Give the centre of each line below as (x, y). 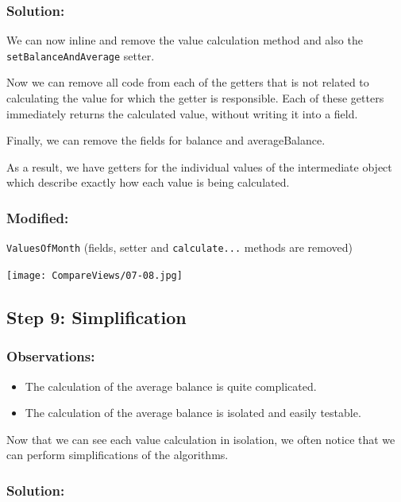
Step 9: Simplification (96, 317)
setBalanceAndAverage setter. (81, 55)
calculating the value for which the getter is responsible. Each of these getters (195, 98)
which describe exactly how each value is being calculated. (148, 182)
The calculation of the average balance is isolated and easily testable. (193, 413)
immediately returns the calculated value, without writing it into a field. (182, 113)
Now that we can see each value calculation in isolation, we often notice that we (201, 439)
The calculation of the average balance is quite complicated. (171, 386)
